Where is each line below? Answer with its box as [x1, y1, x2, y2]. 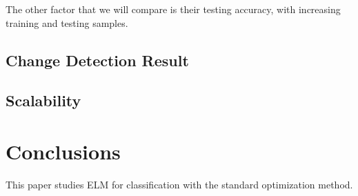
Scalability [6, 90, 81, 111]
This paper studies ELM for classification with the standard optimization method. [6, 177, 353, 191]
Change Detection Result [6, 49, 189, 70]
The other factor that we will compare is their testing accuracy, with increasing [6, 2, 341, 16]
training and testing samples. [6, 15, 128, 30]
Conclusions [6, 137, 121, 165]
